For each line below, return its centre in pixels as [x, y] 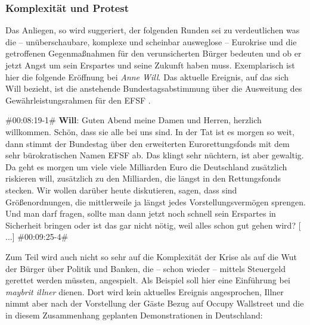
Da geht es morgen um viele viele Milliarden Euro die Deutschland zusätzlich [146, 166]
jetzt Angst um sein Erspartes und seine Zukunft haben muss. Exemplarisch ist [150, 65]
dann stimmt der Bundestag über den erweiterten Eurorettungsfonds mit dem [148, 143]
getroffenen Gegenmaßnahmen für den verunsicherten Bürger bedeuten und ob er [154, 53]
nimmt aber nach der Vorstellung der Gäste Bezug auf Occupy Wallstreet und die [155, 303]
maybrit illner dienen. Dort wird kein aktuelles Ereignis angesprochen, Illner [145, 291]
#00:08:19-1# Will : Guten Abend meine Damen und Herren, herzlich [134, 120]
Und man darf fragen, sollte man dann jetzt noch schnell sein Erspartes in [141, 213]
